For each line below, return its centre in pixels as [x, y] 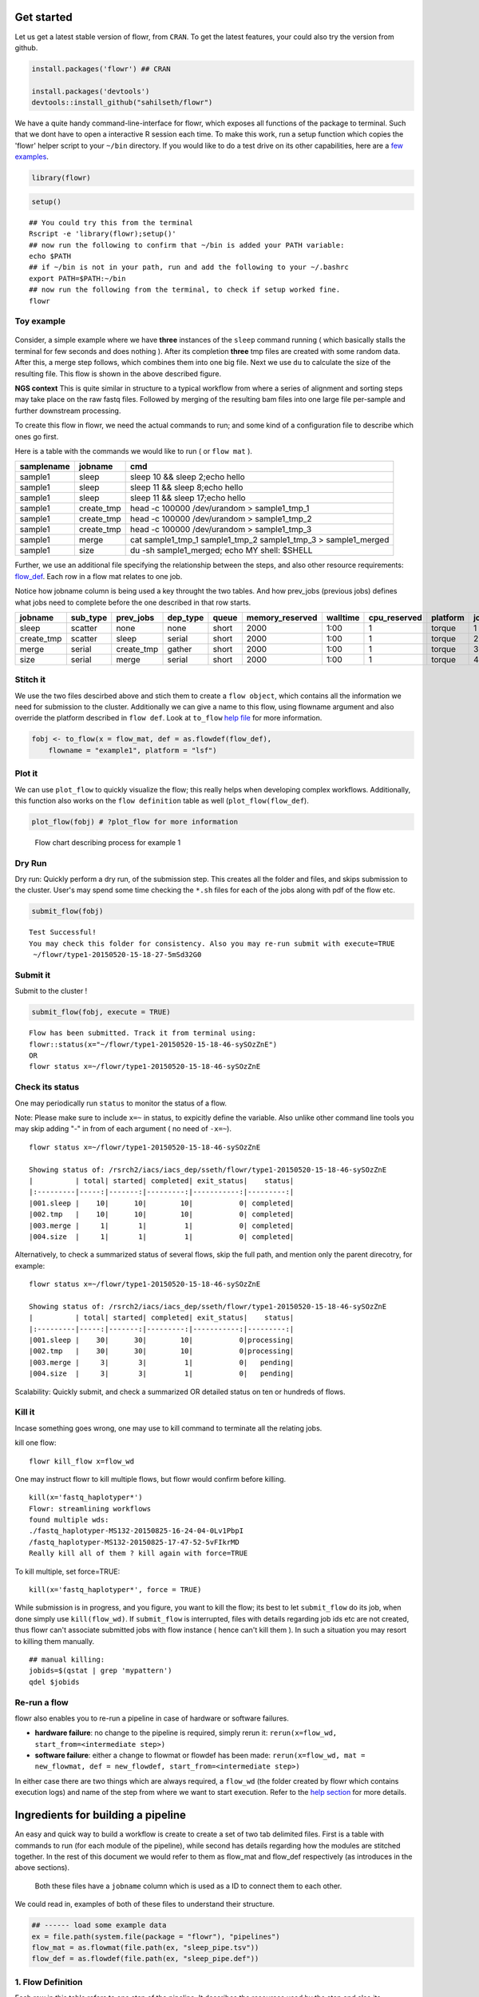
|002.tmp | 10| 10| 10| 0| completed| [162, 1215]
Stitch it [30, 680]
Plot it [26, 773]
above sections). [42, 1868]
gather [180, 649]
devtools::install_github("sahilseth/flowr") [122, 103]
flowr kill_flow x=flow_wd [82, 1461]
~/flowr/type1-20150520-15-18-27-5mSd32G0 [117, 955]
